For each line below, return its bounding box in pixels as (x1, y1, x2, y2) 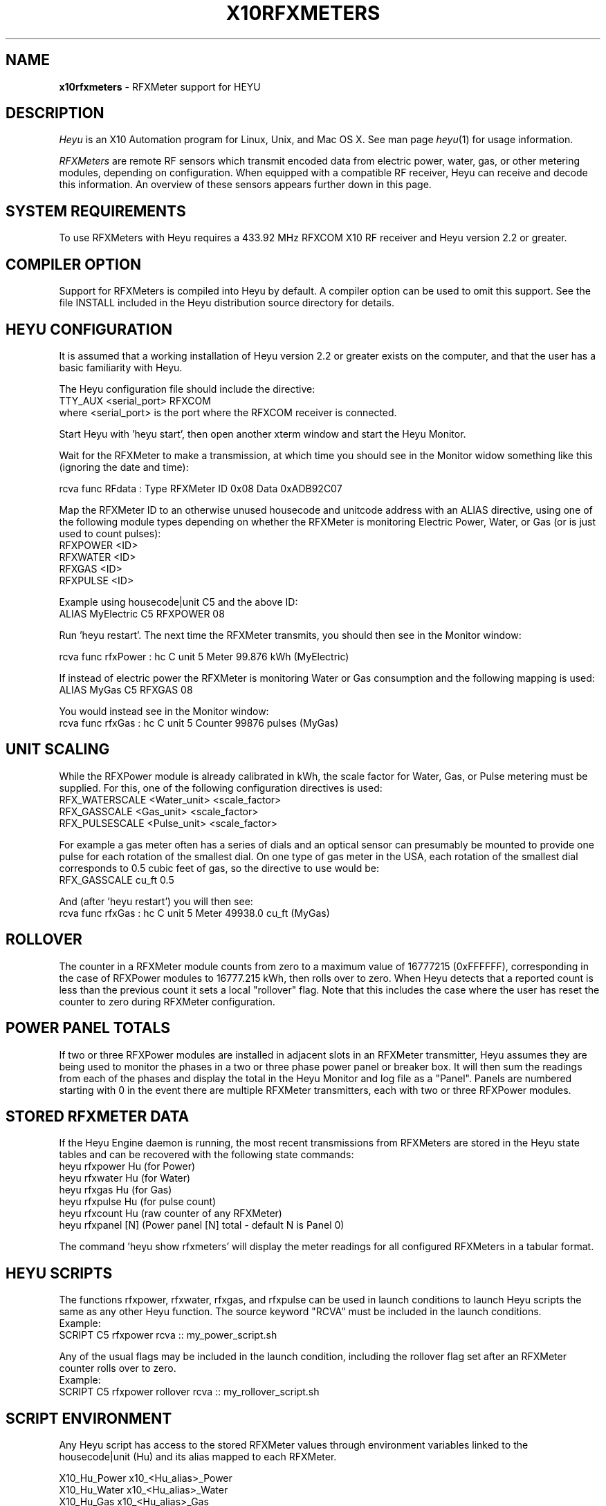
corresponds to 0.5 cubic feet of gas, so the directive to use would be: (59, 862, 380, 874)
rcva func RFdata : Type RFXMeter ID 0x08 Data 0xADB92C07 (59, 482, 342, 494)
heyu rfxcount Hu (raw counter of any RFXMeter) (59, 1207, 282, 1220)
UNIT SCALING (6, 741, 110, 759)
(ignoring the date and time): (59, 461, 189, 473)
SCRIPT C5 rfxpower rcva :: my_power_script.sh (59, 1329, 277, 1341)
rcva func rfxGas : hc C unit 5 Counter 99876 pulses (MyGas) (59, 716, 339, 729)
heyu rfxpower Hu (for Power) (59, 1160, 196, 1173)
